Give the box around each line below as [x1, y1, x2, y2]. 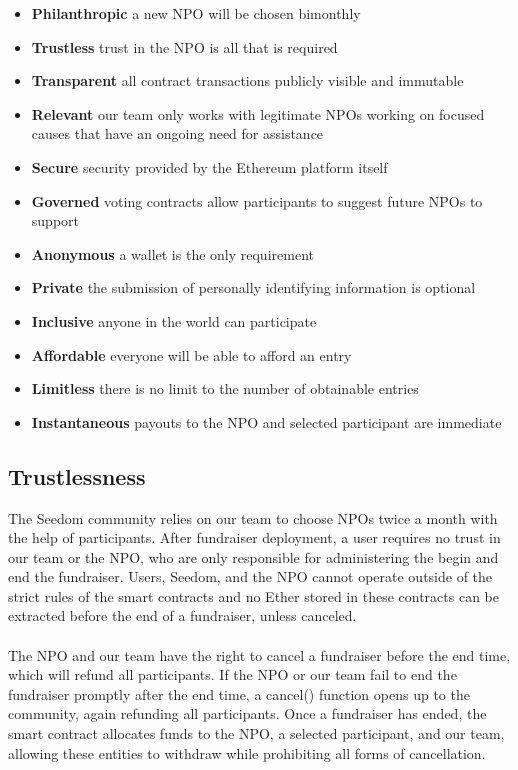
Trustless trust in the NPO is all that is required [31, 36, 338, 57]
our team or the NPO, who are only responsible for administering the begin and [8, 546, 499, 567]
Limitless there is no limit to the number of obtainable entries [31, 378, 419, 399]
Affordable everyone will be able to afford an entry [31, 344, 352, 365]
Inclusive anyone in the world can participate [31, 310, 317, 331]
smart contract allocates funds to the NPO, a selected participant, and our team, [8, 723, 505, 744]
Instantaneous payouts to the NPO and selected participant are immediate [31, 411, 502, 432]
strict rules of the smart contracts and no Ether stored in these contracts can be [8, 585, 499, 606]
